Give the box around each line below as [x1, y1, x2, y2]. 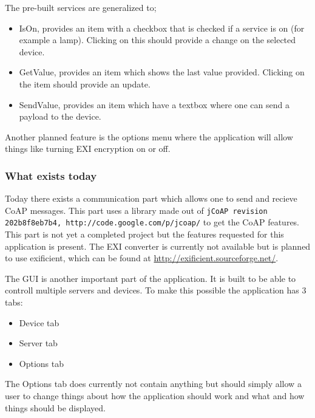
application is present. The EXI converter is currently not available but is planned [5, 239, 311, 252]
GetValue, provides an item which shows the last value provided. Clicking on [19, 66, 305, 78]
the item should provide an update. [19, 77, 151, 90]
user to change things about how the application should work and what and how [5, 389, 305, 402]
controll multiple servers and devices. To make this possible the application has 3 [5, 284, 307, 296]
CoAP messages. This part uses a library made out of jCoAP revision [5, 204, 268, 216]
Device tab [19, 316, 59, 329]
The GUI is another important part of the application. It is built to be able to [5, 272, 296, 284]
